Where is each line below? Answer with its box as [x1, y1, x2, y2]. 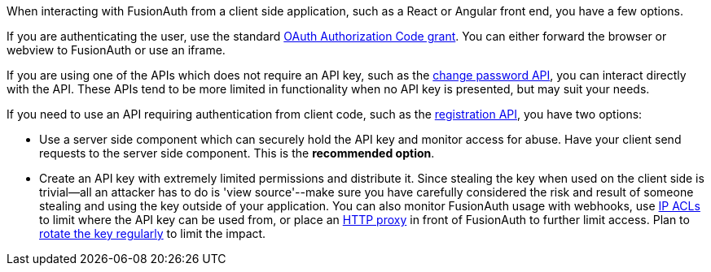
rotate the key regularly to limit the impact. [39, 227, 266, 240]
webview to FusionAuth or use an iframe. [7, 43, 226, 57]
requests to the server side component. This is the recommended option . [39, 146, 435, 160]
